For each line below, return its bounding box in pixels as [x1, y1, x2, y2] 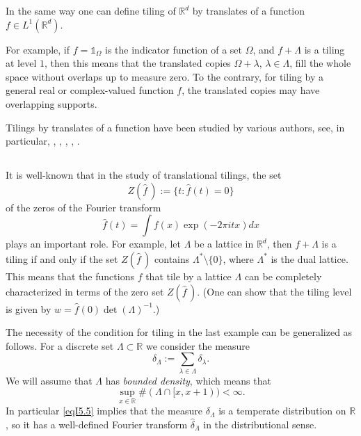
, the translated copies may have [182, 83, 320, 97]
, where [223, 251, 254, 266]
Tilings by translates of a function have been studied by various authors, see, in [6, 120, 345, 134]
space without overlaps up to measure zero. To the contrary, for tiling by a [6, 69, 324, 83]
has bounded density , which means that [105, 373, 271, 387]
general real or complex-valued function [6, 83, 174, 97]
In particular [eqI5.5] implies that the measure [6, 403, 203, 418]
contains [154, 251, 190, 266]
